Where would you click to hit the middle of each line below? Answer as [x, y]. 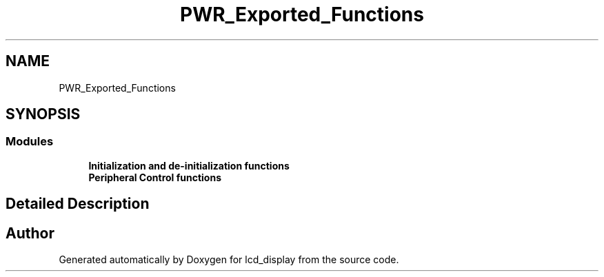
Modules [30, 142]
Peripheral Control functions [155, 177]
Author [30, 233]
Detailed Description [78, 204]
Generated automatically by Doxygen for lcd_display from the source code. [229, 260]
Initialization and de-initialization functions [189, 165]
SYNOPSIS [43, 114]
